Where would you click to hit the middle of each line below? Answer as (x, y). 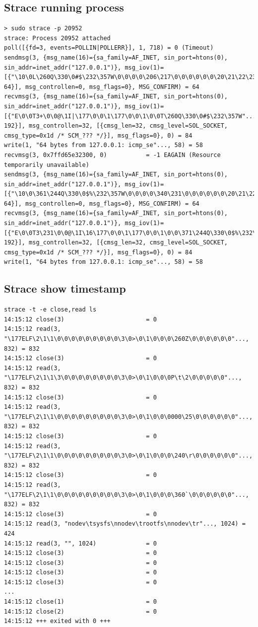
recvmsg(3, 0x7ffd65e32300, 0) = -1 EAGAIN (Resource (112, 155)
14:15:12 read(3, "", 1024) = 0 (80, 543)
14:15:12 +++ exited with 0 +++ (57, 621)
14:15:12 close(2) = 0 (80, 611)
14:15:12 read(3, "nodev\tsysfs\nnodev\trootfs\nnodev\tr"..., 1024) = (125, 524)
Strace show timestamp (65, 288)
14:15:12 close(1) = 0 (80, 602)
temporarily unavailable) (47, 165)
